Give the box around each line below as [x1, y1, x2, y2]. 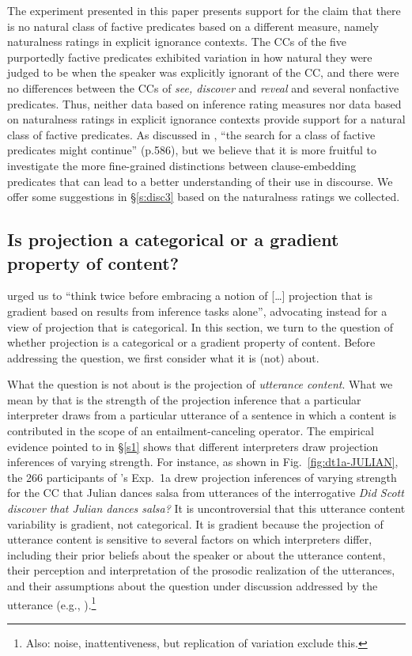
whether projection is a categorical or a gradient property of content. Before [7, 334, 376, 351]
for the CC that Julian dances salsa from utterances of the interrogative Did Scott [7, 484, 404, 501]
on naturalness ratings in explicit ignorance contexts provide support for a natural [7, 111, 406, 127]
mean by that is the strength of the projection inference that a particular [7, 391, 361, 408]
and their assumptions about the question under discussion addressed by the [7, 578, 378, 593]
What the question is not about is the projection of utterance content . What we [7, 376, 393, 392]
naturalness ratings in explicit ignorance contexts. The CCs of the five [7, 33, 347, 50]
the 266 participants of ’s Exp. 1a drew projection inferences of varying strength [7, 468, 397, 485]
